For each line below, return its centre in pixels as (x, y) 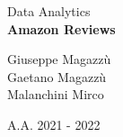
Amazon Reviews (61, 28)
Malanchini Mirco (56, 94)
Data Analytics (49, 11)
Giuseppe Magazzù (59, 59)
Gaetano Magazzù (57, 76)
